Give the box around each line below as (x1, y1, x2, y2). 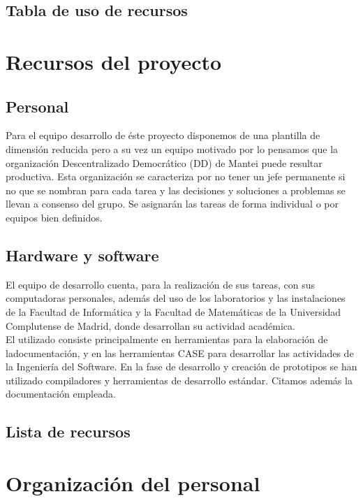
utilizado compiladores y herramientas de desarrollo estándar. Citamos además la (6, 372, 353, 387)
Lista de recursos (6, 421, 131, 442)
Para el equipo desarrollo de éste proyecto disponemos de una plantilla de (6, 128, 320, 143)
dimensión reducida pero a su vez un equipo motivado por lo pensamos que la (6, 141, 339, 156)
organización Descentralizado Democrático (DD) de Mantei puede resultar (6, 155, 323, 170)
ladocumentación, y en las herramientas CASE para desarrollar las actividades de (6, 345, 354, 360)
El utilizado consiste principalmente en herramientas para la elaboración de (6, 332, 328, 347)
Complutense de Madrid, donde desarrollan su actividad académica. (6, 318, 295, 333)
